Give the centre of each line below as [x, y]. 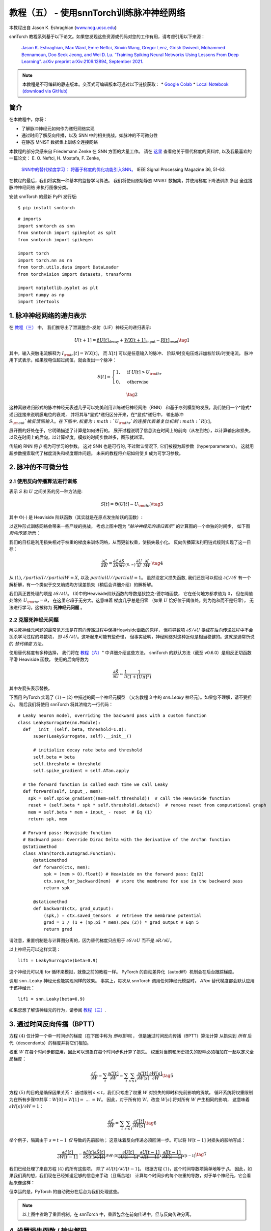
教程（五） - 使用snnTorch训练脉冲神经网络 [97, 13]
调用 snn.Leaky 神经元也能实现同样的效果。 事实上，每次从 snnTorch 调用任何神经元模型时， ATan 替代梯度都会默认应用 [132, 981]
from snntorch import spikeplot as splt [67, 233]
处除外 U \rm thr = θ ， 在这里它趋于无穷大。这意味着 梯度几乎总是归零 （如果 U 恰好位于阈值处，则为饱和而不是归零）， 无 [131, 601]
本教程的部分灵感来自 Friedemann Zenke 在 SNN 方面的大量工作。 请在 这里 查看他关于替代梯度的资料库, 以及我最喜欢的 [131, 151]
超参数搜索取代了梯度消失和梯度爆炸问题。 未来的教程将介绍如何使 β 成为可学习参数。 [96, 453]
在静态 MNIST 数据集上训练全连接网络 [60, 142]
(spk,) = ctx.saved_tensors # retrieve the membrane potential [122, 915]
